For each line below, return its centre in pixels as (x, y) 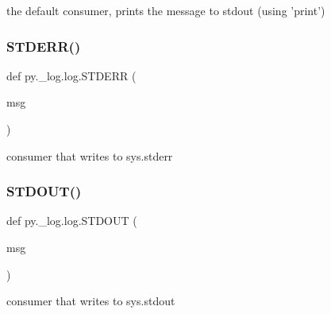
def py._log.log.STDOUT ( (72, 221)
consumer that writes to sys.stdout (91, 301)
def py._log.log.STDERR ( (71, 75)
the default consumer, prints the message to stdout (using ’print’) (166, 10)
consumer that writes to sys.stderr (90, 155)
